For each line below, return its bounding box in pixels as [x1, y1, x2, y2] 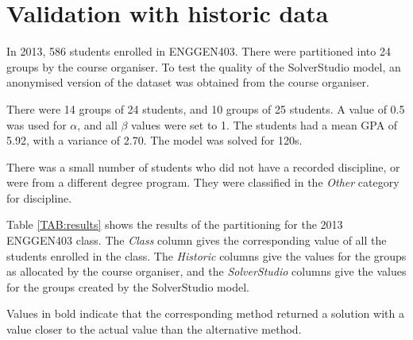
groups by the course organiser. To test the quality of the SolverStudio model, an [6, 58, 401, 75]
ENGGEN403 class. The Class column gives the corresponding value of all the [6, 232, 387, 249]
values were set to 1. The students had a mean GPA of [131, 116, 398, 133]
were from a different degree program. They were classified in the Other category [6, 174, 399, 191]
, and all [77, 116, 118, 133]
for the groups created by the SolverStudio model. [6, 278, 249, 295]
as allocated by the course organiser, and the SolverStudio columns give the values [6, 263, 407, 280]
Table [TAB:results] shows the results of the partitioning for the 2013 [6, 216, 343, 233]
